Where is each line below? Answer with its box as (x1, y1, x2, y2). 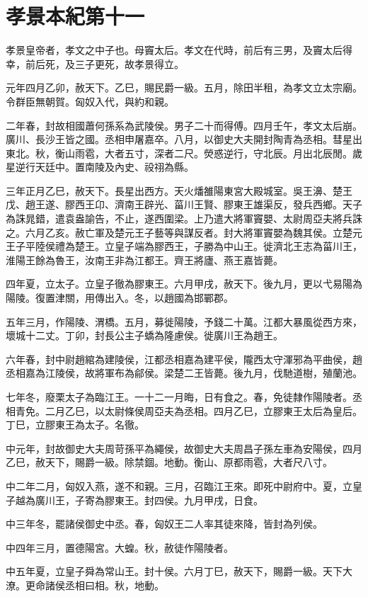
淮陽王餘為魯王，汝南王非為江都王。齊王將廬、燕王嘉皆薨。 (6, 252, 283, 267)
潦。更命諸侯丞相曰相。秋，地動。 (6, 577, 164, 592)
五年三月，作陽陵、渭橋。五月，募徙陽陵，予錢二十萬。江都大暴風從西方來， (6, 314, 362, 329)
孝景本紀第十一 (6, 1, 145, 30)
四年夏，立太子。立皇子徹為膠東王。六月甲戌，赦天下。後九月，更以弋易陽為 (6, 276, 362, 291)
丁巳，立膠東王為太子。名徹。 (6, 417, 144, 432)
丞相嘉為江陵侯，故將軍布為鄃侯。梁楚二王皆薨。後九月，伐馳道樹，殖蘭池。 (6, 365, 362, 380)
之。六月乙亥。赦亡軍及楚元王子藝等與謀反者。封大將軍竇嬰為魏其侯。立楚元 (6, 224, 362, 239)
